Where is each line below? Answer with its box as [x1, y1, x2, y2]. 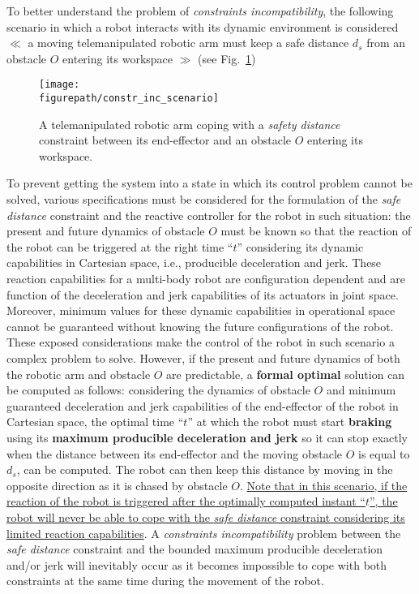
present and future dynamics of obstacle [6, 222, 205, 239]
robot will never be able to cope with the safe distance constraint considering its [6, 508, 405, 525]
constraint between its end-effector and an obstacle [39, 131, 291, 148]
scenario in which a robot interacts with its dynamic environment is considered [6, 18, 399, 35]
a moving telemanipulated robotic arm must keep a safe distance [28, 34, 349, 51]
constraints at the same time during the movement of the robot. [6, 572, 324, 589]
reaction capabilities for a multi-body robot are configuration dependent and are [6, 270, 405, 287]
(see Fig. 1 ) [198, 49, 256, 67]
